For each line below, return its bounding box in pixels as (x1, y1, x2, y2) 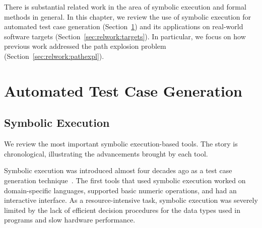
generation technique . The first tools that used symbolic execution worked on (4, 175, 246, 185)
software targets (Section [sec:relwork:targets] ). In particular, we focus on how (4, 31, 246, 41)
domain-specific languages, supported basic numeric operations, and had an (4, 185, 237, 195)
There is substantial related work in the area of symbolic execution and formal (4, 2, 246, 12)
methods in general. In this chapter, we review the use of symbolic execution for (4, 11, 251, 22)
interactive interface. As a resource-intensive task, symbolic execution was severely (4, 195, 258, 205)
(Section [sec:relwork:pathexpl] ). (4, 50, 104, 61)
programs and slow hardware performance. (4, 214, 136, 225)
